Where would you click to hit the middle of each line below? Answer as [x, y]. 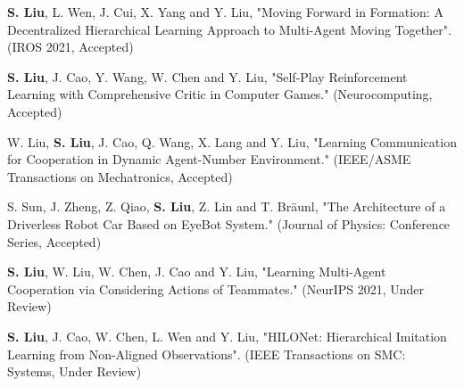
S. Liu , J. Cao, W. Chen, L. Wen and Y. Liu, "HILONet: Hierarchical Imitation [227, 336]
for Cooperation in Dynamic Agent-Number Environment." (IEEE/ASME [209, 159]
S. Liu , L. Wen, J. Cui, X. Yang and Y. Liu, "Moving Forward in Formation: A [225, 12]
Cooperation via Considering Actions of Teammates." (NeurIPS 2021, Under [216, 288]
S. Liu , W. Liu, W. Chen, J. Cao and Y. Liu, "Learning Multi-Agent [197, 272]
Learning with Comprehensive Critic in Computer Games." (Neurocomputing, [220, 94]
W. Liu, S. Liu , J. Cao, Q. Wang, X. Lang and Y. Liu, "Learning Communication [232, 141]
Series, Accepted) [54, 241]
